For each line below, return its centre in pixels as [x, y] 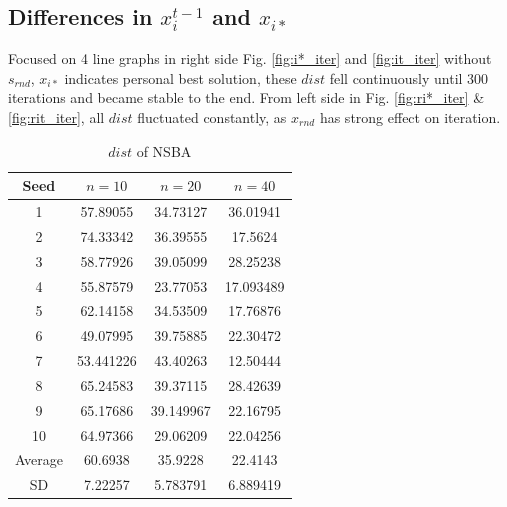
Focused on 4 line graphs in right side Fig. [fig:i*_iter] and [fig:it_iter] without [250, 58]
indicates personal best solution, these [180, 77]
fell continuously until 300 [409, 77]
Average [39, 459]
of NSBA [164, 150]
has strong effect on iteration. [410, 116]
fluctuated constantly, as [212, 116]
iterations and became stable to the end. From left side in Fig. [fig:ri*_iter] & [246, 97]
